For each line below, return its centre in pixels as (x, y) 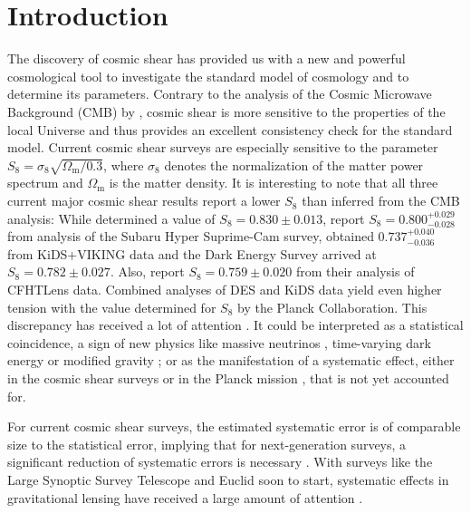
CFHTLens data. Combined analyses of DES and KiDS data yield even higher (225, 290)
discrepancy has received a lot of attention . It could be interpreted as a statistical (235, 325)
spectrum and (45, 183)
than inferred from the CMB (381, 201)
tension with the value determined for (112, 307)
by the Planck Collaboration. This (332, 307)
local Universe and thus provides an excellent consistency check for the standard (230, 129)
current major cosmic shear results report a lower (144, 201)
